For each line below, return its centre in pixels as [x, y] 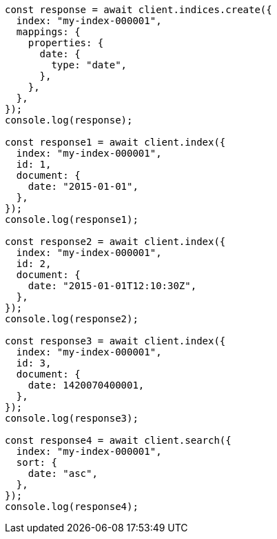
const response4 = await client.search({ [118, 440]
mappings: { [48, 32]
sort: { [37, 462]
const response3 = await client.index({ [115, 341]
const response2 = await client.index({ [115, 242]
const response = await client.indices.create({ [138, 10]
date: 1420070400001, [86, 385]
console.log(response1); [72, 219]
